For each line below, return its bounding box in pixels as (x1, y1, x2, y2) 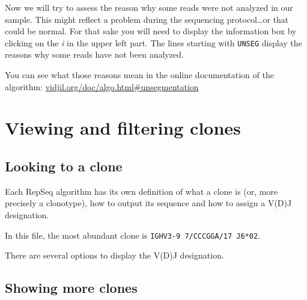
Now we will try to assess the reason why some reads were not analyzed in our (5, 1, 293, 13)
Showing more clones (5, 278, 138, 297)
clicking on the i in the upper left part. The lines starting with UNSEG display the (5, 36, 302, 49)
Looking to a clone (5, 156, 123, 175)
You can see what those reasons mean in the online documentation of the (5, 69, 274, 81)
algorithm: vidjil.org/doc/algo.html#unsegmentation (5, 80, 199, 93)
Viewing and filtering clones (5, 115, 241, 140)
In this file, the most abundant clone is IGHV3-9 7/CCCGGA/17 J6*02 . (5, 228, 261, 241)
